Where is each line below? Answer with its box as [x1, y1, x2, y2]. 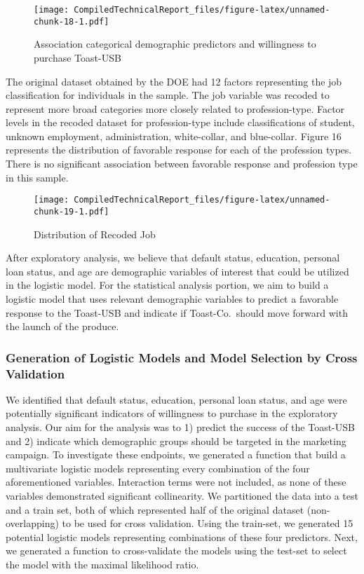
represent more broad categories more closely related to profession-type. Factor [6, 101, 345, 116]
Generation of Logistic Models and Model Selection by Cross [6, 348, 358, 366]
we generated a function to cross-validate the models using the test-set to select [6, 543, 347, 558]
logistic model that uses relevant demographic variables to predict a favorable [6, 291, 339, 306]
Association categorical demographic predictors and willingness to [34, 36, 316, 51]
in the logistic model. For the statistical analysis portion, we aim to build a [6, 278, 329, 292]
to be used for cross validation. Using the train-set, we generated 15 [62, 516, 353, 531]
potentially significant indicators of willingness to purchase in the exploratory [6, 406, 338, 421]
